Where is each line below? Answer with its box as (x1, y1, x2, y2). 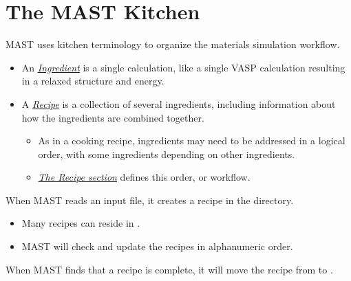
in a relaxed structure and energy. (21, 74, 164, 88)
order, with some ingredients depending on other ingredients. (38, 146, 295, 161)
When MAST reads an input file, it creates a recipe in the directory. (6, 192, 294, 207)
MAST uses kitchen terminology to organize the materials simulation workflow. (6, 37, 340, 52)
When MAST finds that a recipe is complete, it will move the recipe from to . (6, 262, 333, 276)
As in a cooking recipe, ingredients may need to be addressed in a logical (38, 133, 345, 148)
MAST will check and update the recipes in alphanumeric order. (21, 239, 293, 254)
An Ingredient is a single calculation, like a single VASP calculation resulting (21, 60, 345, 74)
